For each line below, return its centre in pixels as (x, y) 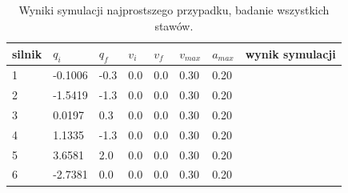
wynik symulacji (290, 53)
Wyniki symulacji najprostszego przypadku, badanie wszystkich (174, 10)
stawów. (174, 25)
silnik (27, 53)
